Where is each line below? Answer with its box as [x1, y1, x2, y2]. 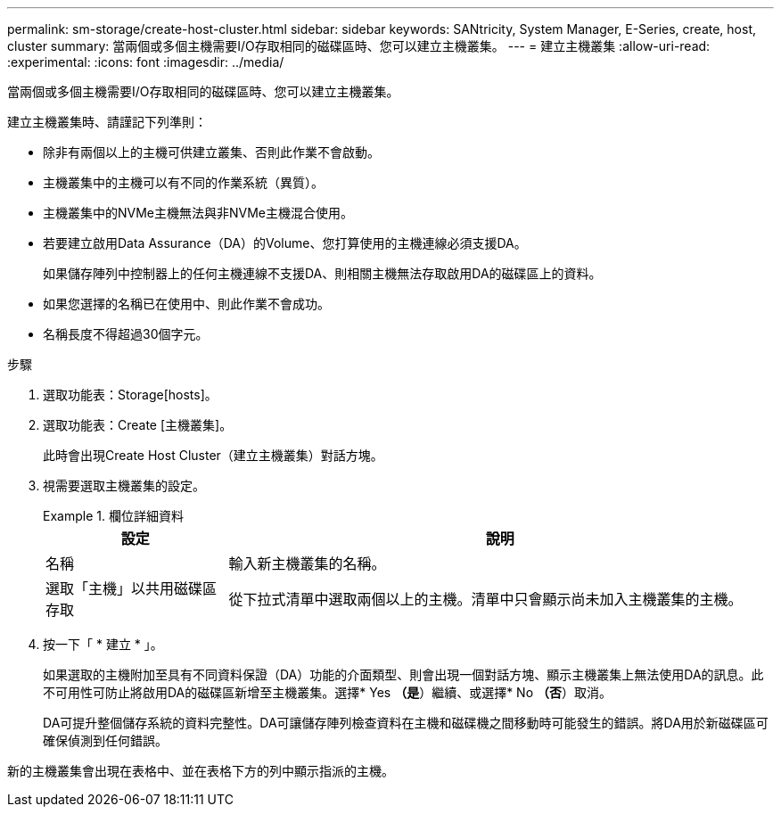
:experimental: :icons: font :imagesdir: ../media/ [7, 54, 284, 70]
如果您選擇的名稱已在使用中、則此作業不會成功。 [43, 296, 330, 311]
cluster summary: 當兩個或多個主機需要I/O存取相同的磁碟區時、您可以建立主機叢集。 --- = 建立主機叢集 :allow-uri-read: [7, 38, 711, 53]
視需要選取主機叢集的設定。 [43, 478, 205, 493]
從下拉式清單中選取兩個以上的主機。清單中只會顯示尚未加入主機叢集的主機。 [228, 590, 743, 608]
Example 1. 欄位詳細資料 [43, 508, 184, 523]
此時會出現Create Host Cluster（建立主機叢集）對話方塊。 [43, 448, 383, 463]
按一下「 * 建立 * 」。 [43, 637, 163, 652]
